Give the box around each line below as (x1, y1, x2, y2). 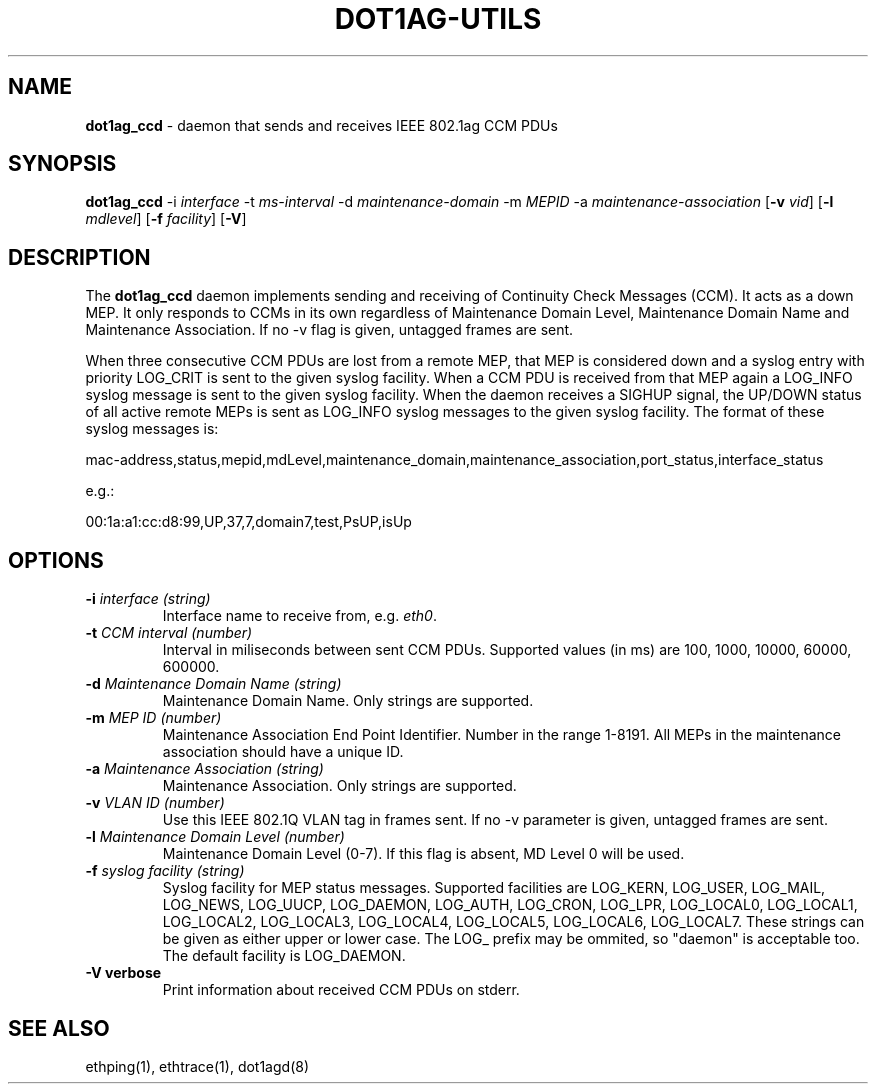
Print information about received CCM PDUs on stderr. (162, 981, 520, 999)
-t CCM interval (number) (85, 624, 253, 642)
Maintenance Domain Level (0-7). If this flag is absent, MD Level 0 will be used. (162, 845, 685, 863)
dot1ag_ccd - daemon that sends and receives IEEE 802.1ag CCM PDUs (85, 116, 558, 134)
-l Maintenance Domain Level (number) (85, 828, 345, 846)
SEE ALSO (8, 1015, 110, 1041)
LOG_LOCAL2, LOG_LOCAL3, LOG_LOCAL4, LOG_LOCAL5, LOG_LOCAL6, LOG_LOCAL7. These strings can (162, 913, 865, 931)
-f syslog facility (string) (85, 862, 245, 880)
